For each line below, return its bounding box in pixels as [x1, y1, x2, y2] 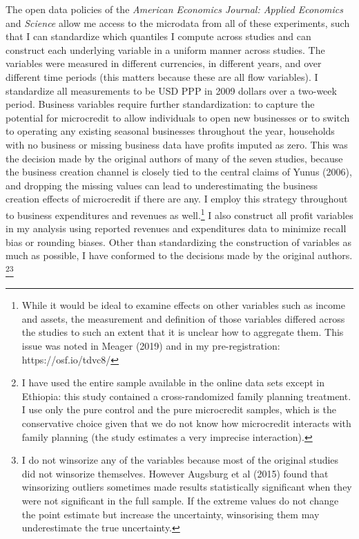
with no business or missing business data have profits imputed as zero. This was [6, 137, 348, 151]
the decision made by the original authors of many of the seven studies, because [6, 151, 343, 165]
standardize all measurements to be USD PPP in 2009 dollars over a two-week [6, 83, 337, 97]
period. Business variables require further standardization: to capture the [6, 97, 315, 111]
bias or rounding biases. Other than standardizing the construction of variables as [6, 234, 351, 249]
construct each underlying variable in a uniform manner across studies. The [6, 42, 325, 57]
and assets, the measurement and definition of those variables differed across [21, 311, 345, 325]
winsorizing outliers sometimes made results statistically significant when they [21, 480, 352, 494]
